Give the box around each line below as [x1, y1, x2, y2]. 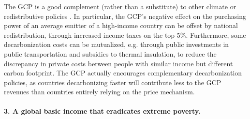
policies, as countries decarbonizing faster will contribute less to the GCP [4, 77, 221, 87]
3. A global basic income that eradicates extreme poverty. [4, 105, 201, 116]
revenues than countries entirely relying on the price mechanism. [4, 87, 195, 97]
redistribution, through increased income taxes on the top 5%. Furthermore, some [4, 30, 246, 40]
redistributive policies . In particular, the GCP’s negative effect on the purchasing [4, 11, 246, 21]
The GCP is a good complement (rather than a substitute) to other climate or [4, 1, 236, 11]
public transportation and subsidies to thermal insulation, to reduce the [4, 48, 217, 59]
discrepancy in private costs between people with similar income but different [4, 58, 233, 68]
